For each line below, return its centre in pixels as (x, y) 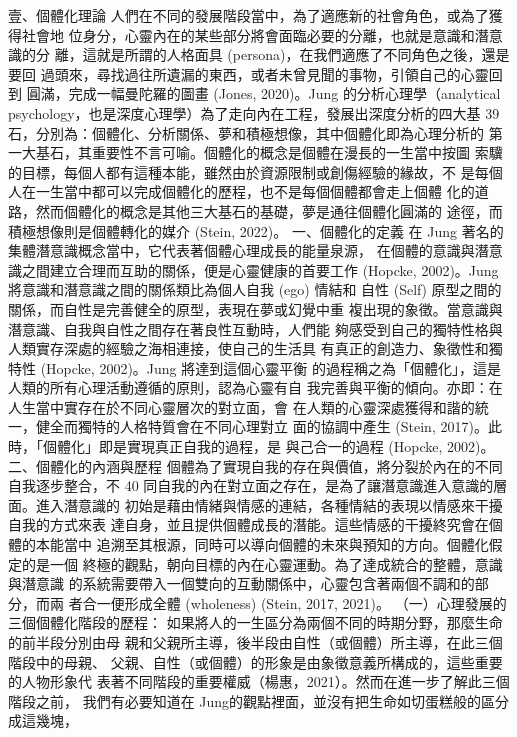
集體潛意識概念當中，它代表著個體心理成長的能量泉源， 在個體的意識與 (241, 250)
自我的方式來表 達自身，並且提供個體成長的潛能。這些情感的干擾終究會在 (248, 524)
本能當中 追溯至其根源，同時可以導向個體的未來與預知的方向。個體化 (262, 544)
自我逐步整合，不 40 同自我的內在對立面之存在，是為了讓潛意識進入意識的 (251, 485)
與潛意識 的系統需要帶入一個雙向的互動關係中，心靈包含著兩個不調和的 (241, 583)
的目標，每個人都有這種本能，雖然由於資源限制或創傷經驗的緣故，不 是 (241, 171)
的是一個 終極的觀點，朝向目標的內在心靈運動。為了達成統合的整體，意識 (262, 563)
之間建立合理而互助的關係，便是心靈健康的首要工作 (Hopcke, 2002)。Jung (260, 269)
